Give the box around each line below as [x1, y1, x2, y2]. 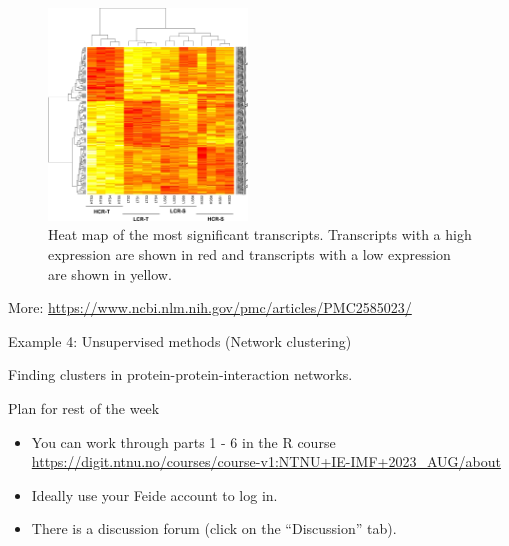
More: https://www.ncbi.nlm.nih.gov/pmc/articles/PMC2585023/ [8, 297, 412, 318]
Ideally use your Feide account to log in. [31, 484, 278, 505]
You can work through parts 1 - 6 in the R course [31, 431, 336, 452]
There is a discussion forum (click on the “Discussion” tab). [31, 518, 397, 539]
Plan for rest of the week [8, 397, 160, 418]
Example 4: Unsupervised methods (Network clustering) [8, 330, 352, 351]
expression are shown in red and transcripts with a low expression [48, 244, 451, 265]
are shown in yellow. [48, 263, 172, 284]
